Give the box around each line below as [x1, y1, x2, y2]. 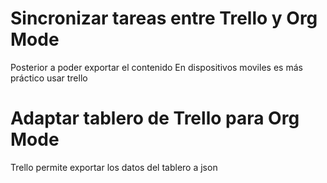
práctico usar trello [10, 72, 88, 84]
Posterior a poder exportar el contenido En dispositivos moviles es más [10, 61, 303, 73]
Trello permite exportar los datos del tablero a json [10, 161, 218, 173]
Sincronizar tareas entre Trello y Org [10, 7, 318, 30]
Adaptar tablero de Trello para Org [10, 107, 300, 130]
